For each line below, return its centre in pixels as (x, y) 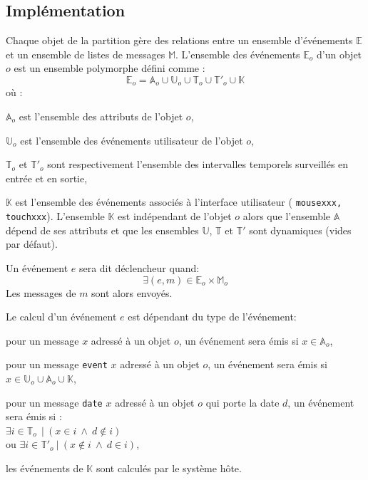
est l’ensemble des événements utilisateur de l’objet (132, 140)
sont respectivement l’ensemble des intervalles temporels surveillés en (198, 164)
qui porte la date (242, 402)
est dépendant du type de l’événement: (212, 317)
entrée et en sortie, (47, 178)
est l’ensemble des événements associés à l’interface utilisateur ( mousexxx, (179, 202)
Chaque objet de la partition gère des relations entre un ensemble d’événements (179, 40)
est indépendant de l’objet (175, 216)
